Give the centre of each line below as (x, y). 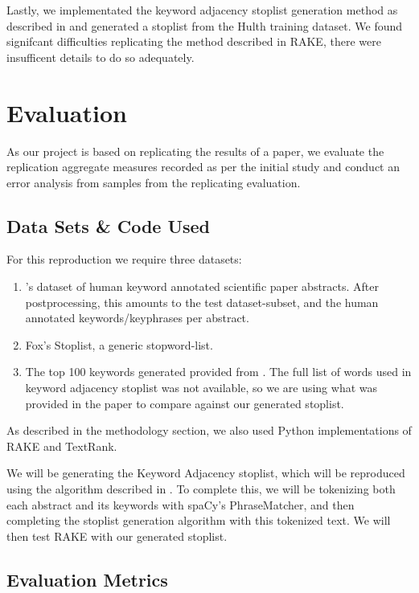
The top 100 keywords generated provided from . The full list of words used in (218, 372)
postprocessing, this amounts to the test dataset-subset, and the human (202, 302)
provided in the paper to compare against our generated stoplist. (185, 403)
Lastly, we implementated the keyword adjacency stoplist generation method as (202, 10)
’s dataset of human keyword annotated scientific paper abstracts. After (202, 286)
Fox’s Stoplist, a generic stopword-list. (119, 344)
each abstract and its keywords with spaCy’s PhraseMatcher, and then (181, 504)
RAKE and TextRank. (62, 446)
